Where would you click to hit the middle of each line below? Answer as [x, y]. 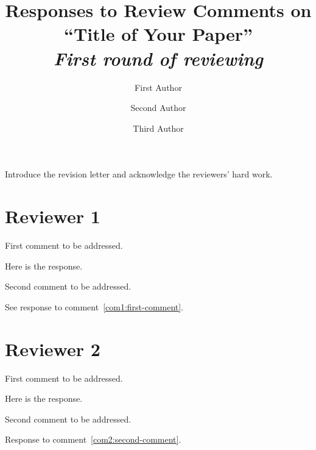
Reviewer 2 [53, 348]
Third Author [158, 128]
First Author [158, 87]
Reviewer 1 [53, 216]
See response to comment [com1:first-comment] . [94, 306]
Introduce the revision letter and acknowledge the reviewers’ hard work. [139, 174]
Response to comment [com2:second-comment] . [93, 439]
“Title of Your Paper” [158, 34]
